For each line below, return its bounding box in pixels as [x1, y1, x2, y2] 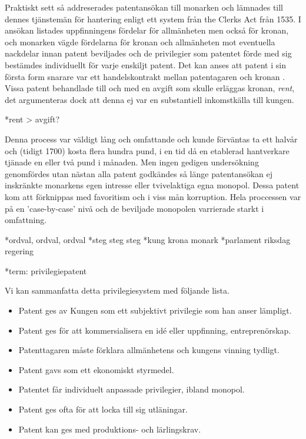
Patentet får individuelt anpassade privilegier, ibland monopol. [18, 383, 245, 395]
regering [5, 245, 34, 257]
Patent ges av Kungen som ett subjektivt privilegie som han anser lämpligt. [18, 304, 292, 317]
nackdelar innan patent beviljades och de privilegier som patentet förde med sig [5, 47, 292, 59]
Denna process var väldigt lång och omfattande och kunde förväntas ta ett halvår [5, 132, 298, 145]
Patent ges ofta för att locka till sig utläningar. [18, 403, 188, 415]
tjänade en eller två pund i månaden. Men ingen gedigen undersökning [5, 156, 259, 168]
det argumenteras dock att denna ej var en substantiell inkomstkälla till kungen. [5, 93, 294, 105]
